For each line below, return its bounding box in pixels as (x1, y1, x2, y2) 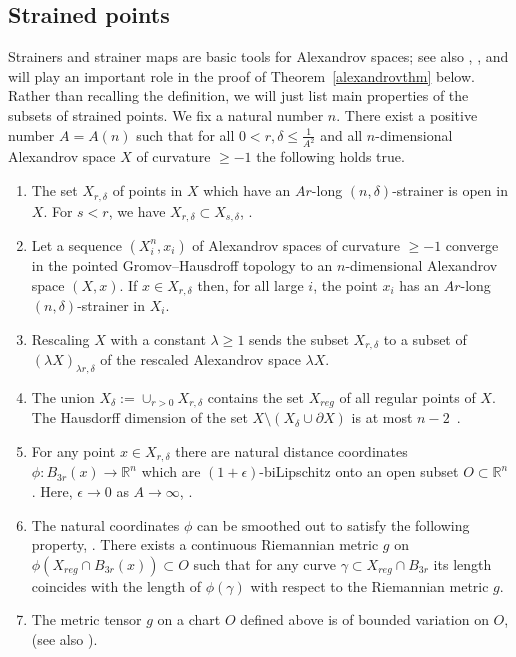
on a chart (157, 609, 221, 630)
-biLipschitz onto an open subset (259, 461, 459, 482)
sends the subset (249, 328, 349, 349)
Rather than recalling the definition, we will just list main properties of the (8, 85, 469, 106)
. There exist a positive (336, 104, 478, 125)
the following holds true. (256, 146, 405, 167)
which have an (203, 180, 291, 201)
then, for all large (197, 274, 304, 295)
